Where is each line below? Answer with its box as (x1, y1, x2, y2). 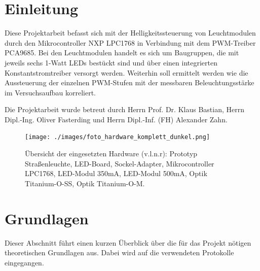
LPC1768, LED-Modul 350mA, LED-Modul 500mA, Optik (25, 168, 207, 179)
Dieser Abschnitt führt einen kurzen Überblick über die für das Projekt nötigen (5, 237, 251, 248)
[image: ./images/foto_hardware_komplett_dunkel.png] (25, 133, 210, 141)
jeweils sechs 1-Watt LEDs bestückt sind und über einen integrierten (5, 57, 217, 67)
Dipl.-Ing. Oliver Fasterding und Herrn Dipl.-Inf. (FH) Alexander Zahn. (5, 114, 228, 124)
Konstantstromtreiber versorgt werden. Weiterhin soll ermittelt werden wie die (5, 67, 248, 78)
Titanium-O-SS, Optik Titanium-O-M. (25, 178, 145, 188)
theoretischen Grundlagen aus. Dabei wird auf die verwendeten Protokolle (5, 247, 234, 258)
